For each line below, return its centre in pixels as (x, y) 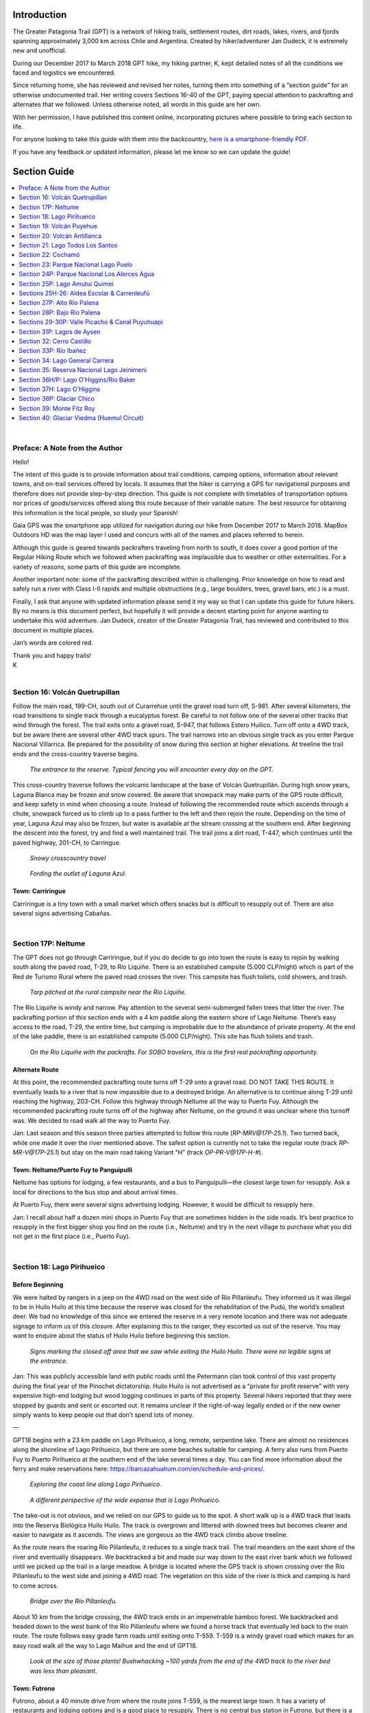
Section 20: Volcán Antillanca (60, 236)
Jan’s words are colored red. (53, 643)
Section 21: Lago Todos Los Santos (68, 245)
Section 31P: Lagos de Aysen (60, 332)
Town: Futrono (34, 1688)
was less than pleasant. (63, 1671)
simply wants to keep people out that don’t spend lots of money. (103, 1414)
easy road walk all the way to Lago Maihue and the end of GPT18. (105, 1645)
